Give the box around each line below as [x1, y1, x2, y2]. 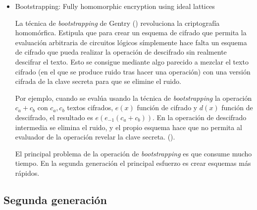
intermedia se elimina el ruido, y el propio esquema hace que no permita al [15, 122, 242, 132]
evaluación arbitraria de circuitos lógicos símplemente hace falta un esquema [15, 37, 247, 47]
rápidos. [15, 167, 40, 178]
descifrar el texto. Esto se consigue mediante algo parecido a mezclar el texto [15, 56, 249, 67]
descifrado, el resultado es [15, 112, 93, 122]
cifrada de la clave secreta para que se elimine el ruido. [15, 76, 181, 86]
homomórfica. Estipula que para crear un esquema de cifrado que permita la [15, 27, 247, 38]
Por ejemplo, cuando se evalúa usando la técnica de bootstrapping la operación [15, 92, 252, 103]
